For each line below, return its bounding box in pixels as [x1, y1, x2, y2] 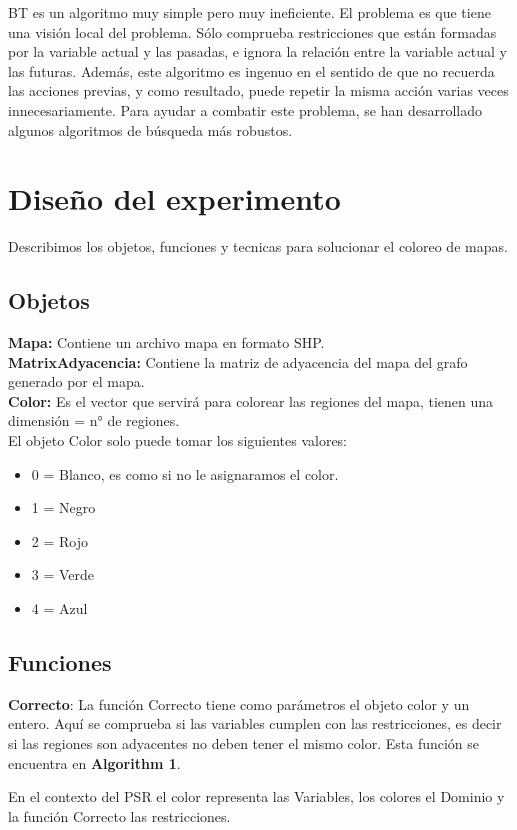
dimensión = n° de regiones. [8, 410, 180, 431]
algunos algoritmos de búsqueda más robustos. [8, 119, 293, 140]
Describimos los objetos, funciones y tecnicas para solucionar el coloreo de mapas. [8, 236, 508, 257]
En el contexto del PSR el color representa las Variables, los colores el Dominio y [8, 786, 505, 807]
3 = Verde [31, 564, 95, 585]
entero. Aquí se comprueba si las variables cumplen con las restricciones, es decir [8, 713, 502, 734]
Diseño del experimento [8, 178, 341, 219]
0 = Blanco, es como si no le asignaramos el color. [31, 463, 339, 484]
